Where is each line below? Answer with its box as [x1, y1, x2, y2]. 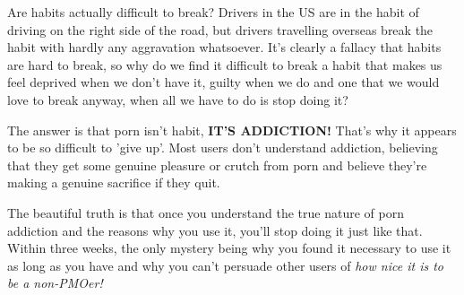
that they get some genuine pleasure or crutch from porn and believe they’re [7, 155, 427, 174]
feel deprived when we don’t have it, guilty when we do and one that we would [7, 73, 440, 91]
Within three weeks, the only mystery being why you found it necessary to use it [7, 239, 451, 257]
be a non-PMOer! [7, 273, 103, 292]
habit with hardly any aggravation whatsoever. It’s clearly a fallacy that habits [7, 38, 442, 56]
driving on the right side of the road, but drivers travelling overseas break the [7, 20, 434, 39]
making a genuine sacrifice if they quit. [7, 173, 220, 192]
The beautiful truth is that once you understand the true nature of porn [7, 203, 404, 221]
